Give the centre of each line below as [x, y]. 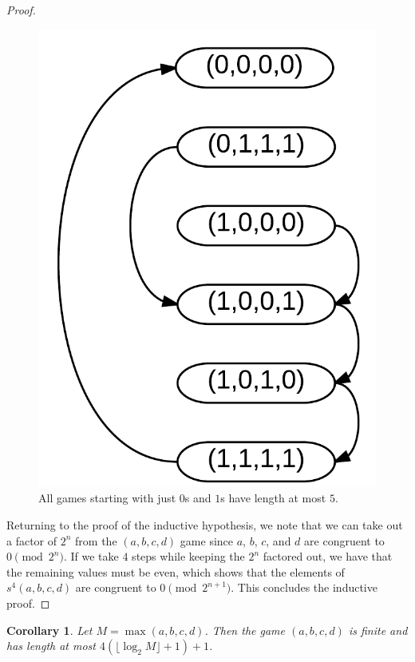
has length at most [51, 646]
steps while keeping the [188, 556]
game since [207, 540]
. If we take [91, 556]
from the [96, 540]
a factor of [32, 540]
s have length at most [273, 498]
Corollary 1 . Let [49, 630]
